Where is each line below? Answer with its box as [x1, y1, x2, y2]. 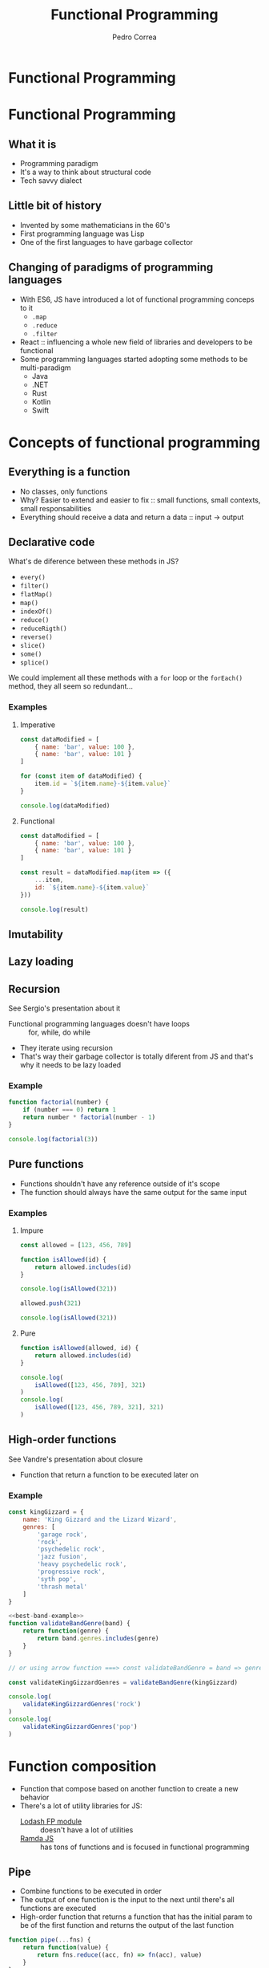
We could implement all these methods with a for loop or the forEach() [8, 673, 243, 683]
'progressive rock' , [37, 1567, 106, 1576]
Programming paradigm [19, 158, 98, 168]
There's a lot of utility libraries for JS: [19, 1800, 143, 1811]
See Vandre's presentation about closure [8, 1454, 143, 1464]
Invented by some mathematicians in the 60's [19, 220, 171, 230]
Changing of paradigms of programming [8, 261, 214, 274]
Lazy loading [8, 955, 74, 969]
